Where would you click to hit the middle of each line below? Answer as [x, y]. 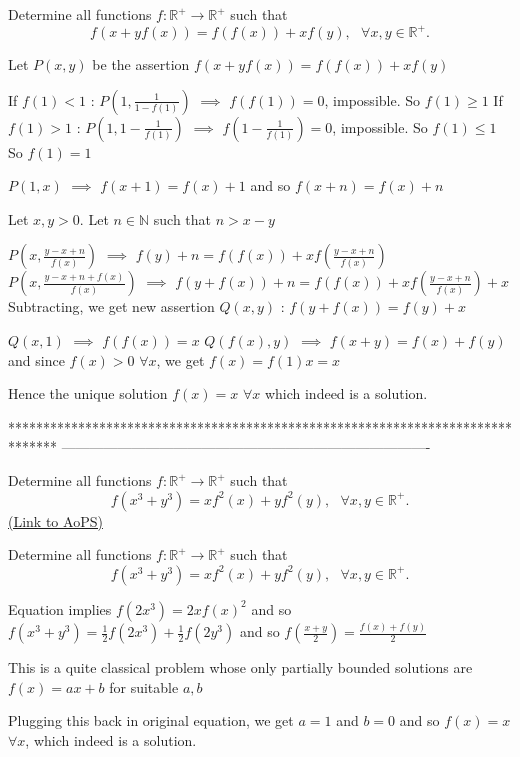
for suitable [144, 686]
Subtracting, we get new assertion [111, 306]
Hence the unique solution [88, 393]
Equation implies [60, 608]
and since [36, 359]
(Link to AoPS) [55, 520]
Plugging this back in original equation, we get [151, 720]
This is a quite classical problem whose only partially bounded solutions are [240, 667]
